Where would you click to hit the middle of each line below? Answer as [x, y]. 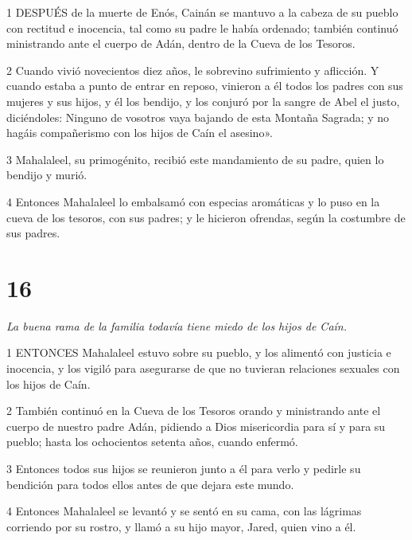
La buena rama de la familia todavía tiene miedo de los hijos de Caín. [177, 325]
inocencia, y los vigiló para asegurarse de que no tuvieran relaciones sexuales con [203, 368]
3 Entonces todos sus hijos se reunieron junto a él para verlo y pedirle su [184, 468]
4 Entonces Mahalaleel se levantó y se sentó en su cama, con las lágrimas [184, 511]
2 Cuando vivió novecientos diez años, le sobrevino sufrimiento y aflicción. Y [193, 70]
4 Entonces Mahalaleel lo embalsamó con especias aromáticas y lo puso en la [193, 201]
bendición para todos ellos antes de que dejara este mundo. [150, 484]
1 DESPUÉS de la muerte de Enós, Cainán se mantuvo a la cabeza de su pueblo [202, 12]
